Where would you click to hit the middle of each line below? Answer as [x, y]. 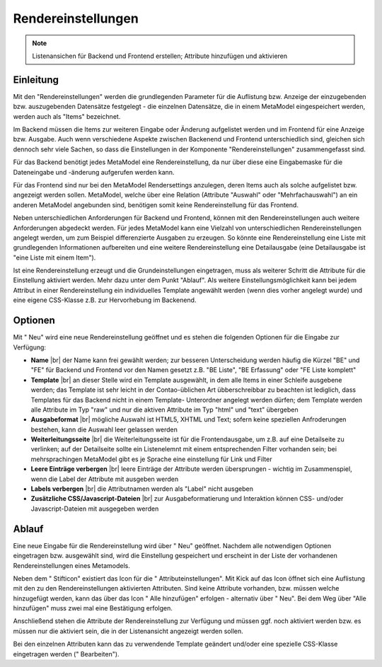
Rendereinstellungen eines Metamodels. [71, 565]
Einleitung [36, 80]
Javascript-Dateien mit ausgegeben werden [95, 509]
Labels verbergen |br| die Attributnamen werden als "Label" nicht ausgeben [142, 489]
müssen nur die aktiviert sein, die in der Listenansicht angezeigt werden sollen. [128, 631]
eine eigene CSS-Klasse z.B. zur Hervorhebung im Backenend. [105, 300]
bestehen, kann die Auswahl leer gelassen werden [104, 429]
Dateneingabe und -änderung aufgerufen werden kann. [94, 172]
